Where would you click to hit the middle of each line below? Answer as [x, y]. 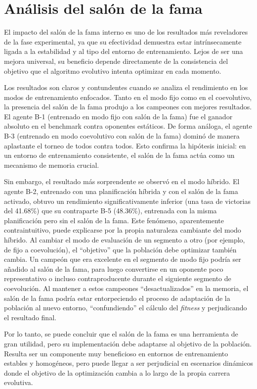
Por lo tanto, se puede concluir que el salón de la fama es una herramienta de [121, 334]
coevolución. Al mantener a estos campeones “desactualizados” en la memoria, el [126, 288]
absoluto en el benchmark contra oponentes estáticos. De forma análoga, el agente [128, 126]
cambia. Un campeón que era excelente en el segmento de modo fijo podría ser [123, 259]
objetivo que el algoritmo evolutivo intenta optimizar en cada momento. [113, 71]
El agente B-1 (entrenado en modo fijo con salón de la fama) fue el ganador [118, 116]
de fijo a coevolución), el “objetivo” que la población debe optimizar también [120, 249]
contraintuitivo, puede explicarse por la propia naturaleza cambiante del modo [123, 230]
